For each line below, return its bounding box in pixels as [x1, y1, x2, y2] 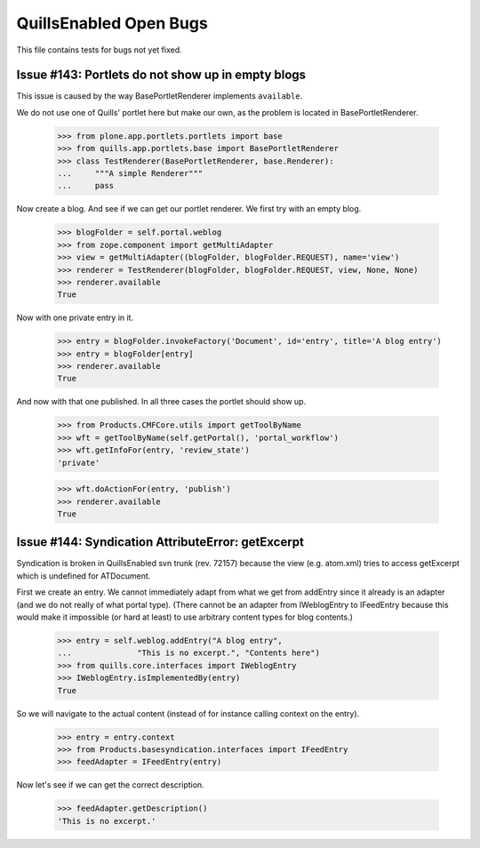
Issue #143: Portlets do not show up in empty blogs [16, 68, 307, 83]
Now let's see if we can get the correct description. [16, 780, 204, 790]
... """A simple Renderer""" [57, 169, 204, 178]
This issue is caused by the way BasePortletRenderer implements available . [16, 91, 303, 101]
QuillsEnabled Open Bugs [16, 13, 208, 33]
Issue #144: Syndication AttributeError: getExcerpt [16, 534, 304, 550]
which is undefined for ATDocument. [16, 570, 151, 581]
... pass [57, 180, 115, 191]
